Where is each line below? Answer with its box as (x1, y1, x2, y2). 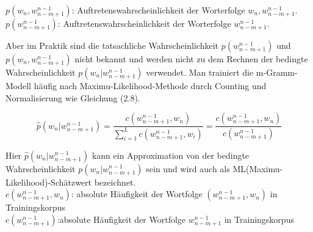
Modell (5, 79, 32, 92)
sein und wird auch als (146, 162, 230, 175)
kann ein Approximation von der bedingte (92, 148, 250, 161)
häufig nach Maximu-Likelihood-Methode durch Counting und (34, 79, 267, 92)
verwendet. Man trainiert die (146, 66, 254, 78)
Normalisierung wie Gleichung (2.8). (5, 91, 140, 104)
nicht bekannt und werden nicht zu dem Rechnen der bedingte (74, 53, 308, 65)
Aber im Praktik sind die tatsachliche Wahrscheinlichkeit (5, 39, 219, 51)
